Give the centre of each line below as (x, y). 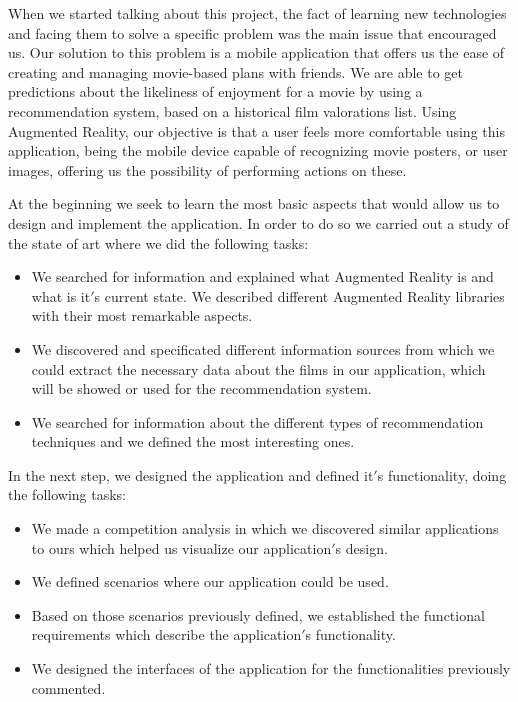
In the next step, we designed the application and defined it (191, 474)
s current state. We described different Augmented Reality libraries (299, 295)
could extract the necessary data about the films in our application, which (258, 368)
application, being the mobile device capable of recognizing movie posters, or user (258, 150)
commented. (68, 687)
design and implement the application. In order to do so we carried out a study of (258, 222)
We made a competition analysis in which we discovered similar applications (265, 528)
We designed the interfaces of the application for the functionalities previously (271, 668)
